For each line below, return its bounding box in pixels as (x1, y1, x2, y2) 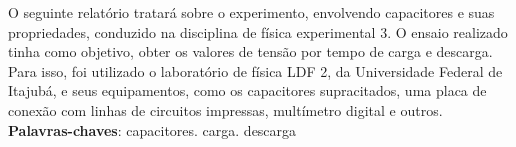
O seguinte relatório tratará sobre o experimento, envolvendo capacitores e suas (8, 2, 495, 22)
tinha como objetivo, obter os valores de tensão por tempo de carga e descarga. (8, 41, 493, 62)
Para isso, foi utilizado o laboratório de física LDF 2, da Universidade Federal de (8, 60, 503, 81)
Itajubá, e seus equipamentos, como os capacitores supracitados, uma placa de (8, 80, 487, 101)
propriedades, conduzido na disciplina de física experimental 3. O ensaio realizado (8, 21, 508, 42)
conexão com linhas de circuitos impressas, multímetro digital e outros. (8, 99, 443, 120)
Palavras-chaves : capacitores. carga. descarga (8, 119, 297, 140)
